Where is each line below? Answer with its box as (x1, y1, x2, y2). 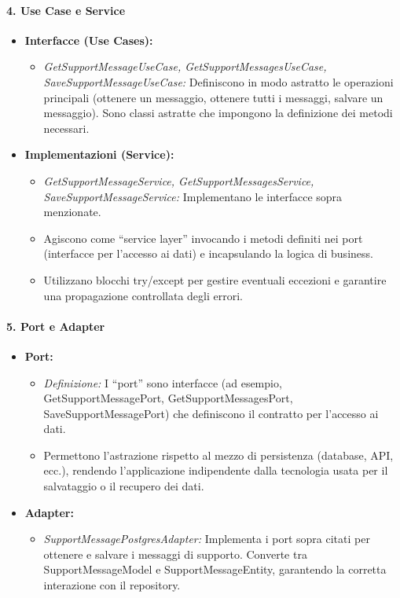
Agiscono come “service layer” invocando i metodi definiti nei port (43, 229, 363, 246)
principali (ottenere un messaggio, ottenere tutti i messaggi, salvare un (43, 89, 383, 105)
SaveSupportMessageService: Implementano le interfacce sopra (43, 188, 343, 204)
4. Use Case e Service (6, 2, 126, 18)
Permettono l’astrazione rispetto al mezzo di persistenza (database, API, (43, 446, 394, 463)
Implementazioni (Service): (24, 146, 174, 163)
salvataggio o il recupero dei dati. (43, 478, 204, 494)
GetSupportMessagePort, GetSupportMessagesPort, (43, 390, 293, 406)
